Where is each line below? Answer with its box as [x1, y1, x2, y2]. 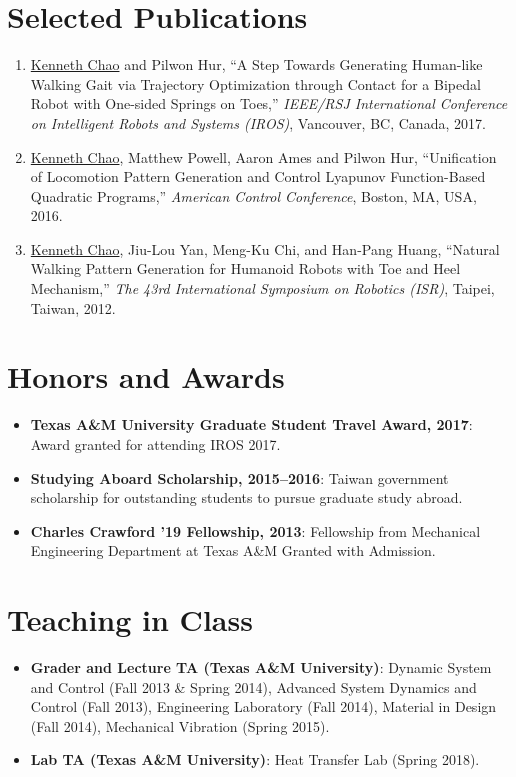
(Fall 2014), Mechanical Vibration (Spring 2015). [30, 715, 330, 736]
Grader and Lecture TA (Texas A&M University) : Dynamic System [30, 657, 492, 678]
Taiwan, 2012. [30, 297, 116, 318]
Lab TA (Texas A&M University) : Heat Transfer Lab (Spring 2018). [30, 749, 480, 770]
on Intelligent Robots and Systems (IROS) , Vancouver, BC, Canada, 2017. [30, 112, 486, 133]
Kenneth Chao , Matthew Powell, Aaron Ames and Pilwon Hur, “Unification [30, 146, 497, 167]
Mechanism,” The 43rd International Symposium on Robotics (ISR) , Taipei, [30, 278, 495, 299]
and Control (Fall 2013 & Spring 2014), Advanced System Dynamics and [30, 676, 477, 697]
